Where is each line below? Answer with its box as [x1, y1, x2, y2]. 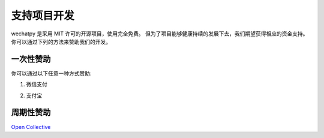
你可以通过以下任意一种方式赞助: [11, 70, 92, 77]
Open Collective [11, 123, 51, 130]
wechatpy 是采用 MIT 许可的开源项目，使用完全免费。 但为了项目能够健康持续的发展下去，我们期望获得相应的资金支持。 [11, 30, 308, 37]
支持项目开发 [11, 9, 75, 22]
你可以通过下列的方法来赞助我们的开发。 [11, 38, 111, 45]
